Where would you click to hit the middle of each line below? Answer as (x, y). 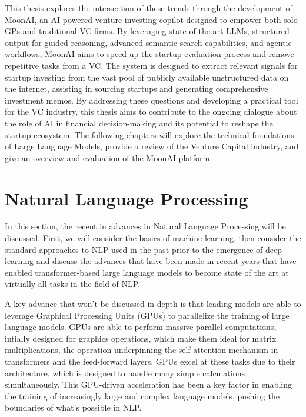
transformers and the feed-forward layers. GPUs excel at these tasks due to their (150, 361)
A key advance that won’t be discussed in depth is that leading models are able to (153, 303)
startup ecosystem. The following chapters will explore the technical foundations (149, 134)
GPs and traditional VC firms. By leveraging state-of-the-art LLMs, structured (147, 31)
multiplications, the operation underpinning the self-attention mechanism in (142, 350)
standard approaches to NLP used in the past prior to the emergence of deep (144, 249)
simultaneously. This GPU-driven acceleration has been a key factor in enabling (149, 384)
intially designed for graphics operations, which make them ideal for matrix (141, 338)
